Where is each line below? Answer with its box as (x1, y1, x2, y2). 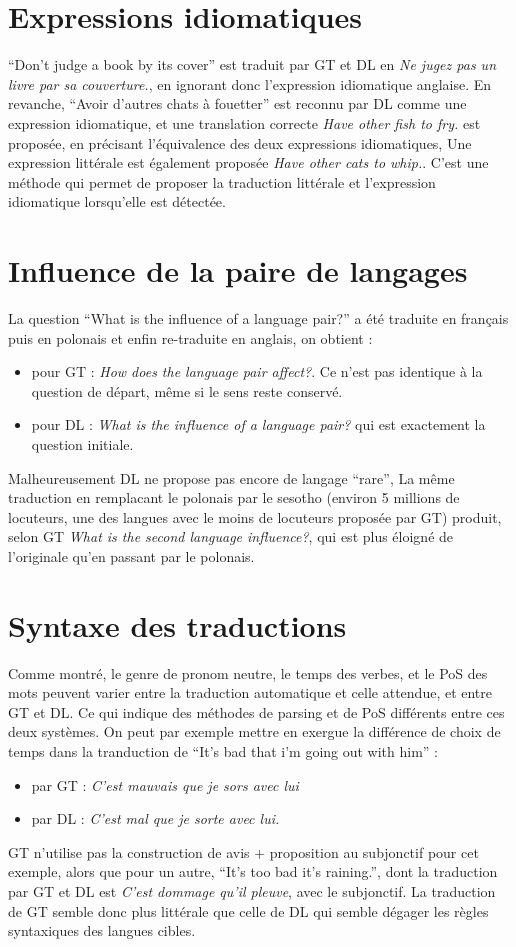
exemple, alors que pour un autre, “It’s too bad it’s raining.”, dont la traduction (8, 861, 498, 882)
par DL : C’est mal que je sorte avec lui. (31, 808, 280, 829)
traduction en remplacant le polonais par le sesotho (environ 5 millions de (8, 487, 460, 508)
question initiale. (31, 433, 134, 454)
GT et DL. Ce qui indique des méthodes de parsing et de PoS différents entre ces (8, 701, 505, 722)
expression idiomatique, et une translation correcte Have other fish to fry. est (8, 112, 481, 133)
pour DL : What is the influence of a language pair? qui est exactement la (31, 414, 486, 435)
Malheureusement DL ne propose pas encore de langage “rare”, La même (8, 467, 455, 488)
